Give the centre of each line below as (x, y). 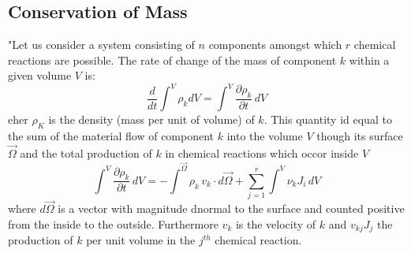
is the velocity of (276, 223)
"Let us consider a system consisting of (101, 45)
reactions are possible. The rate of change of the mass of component (172, 60)
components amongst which (275, 45)
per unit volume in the (141, 240)
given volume (40, 75)
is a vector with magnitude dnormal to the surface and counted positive (231, 208)
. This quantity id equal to (328, 119)
